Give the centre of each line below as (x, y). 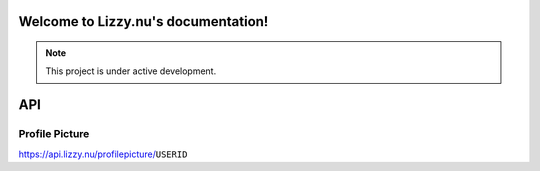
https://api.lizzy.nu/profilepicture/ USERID (103, 154)
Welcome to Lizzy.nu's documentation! (143, 21)
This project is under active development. (131, 71)
